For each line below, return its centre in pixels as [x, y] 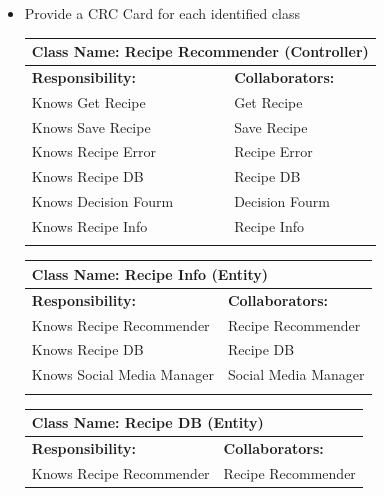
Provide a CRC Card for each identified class [162, 13]
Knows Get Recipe [88, 101]
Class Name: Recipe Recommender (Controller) [200, 51]
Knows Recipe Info [89, 226]
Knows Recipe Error [94, 151]
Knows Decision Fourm [102, 201]
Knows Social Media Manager [122, 374]
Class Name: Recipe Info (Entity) [150, 273]
